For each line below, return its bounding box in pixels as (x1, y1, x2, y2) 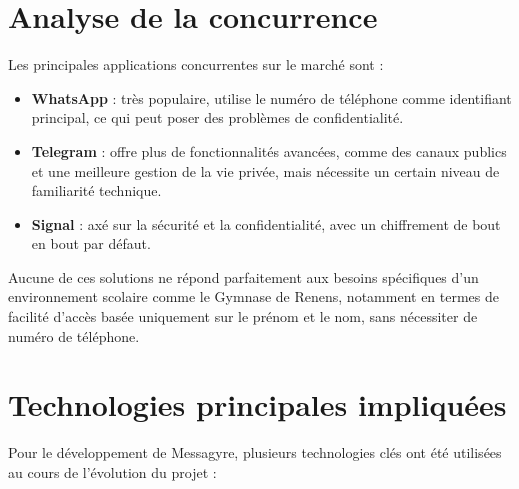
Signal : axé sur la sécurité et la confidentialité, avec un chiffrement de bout (31, 213, 501, 234)
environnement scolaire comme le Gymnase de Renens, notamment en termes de (8, 286, 500, 307)
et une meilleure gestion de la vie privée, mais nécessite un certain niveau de (31, 160, 500, 181)
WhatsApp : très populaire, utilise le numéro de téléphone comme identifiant (31, 87, 512, 108)
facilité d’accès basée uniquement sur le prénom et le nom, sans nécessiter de (8, 306, 478, 327)
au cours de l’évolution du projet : (8, 461, 217, 482)
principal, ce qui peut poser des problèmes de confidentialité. (31, 107, 404, 128)
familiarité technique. (31, 180, 162, 201)
